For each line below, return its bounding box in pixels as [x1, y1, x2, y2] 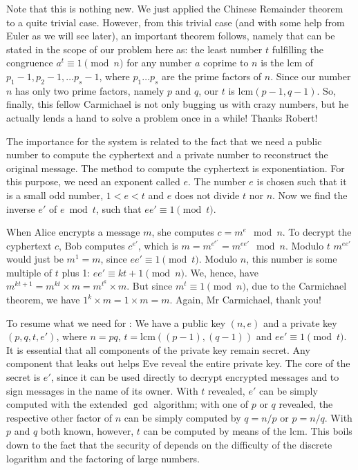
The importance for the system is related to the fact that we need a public [6, 133, 322, 148]
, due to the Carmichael [245, 279, 347, 293]
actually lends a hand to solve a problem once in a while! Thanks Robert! [6, 110, 318, 124]
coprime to [203, 55, 249, 70]
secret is [6, 370, 41, 384]
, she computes [151, 225, 214, 239]
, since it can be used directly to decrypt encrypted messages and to [50, 370, 339, 384]
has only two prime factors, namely [15, 83, 164, 97]
